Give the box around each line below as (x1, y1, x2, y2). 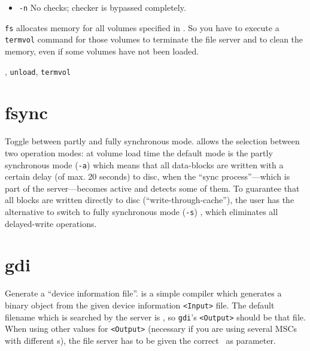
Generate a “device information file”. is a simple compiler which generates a (5, 287, 282, 299)
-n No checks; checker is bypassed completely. (19, 1, 186, 13)
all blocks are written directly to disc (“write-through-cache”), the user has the (5, 193, 294, 206)
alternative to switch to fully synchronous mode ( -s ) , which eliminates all (5, 205, 278, 217)
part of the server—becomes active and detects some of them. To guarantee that (5, 181, 300, 194)
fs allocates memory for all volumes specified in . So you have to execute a (5, 21, 279, 34)
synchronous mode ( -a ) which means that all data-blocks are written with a (5, 158, 284, 171)
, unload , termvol (5, 65, 71, 77)
